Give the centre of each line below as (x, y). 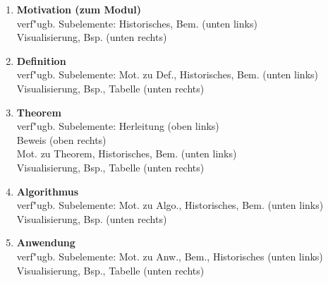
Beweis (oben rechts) (61, 139)
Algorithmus (48, 191)
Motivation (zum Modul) (79, 9)
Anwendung (46, 242)
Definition (41, 60)
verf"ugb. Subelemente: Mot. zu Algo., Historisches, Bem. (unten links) (170, 205)
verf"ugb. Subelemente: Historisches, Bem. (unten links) (137, 23)
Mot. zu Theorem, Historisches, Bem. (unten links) (127, 153)
